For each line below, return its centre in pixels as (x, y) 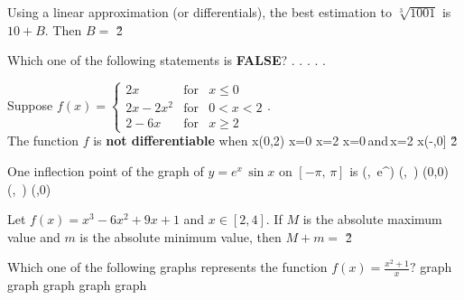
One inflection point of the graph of (106, 171)
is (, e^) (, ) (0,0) (399, 171)
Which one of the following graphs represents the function (167, 267)
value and (34, 236)
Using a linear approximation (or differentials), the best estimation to (200, 12)
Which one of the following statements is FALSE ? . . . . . (167, 60)
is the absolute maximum (372, 219)
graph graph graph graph (77, 285)
